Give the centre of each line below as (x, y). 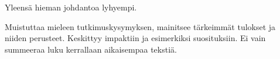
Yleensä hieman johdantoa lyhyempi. (71, 7)
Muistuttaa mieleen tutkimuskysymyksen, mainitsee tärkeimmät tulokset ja (140, 26)
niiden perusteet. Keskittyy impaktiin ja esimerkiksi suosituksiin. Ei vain (135, 38)
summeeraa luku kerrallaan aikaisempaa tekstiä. (91, 49)
